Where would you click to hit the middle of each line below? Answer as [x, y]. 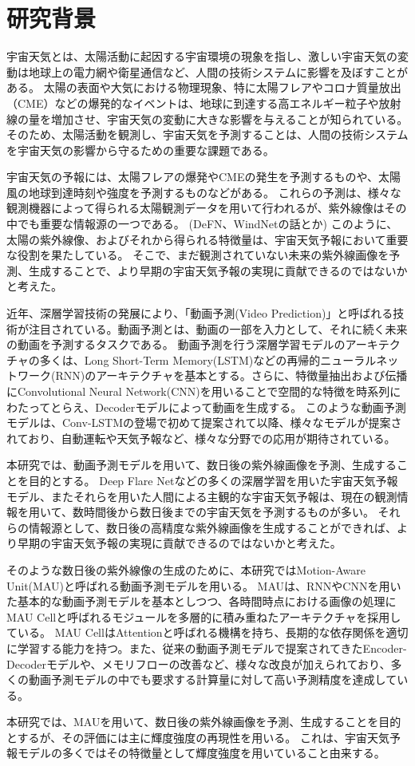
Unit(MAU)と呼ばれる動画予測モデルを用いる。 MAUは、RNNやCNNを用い [204, 585]
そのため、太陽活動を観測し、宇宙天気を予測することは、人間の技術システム [207, 134]
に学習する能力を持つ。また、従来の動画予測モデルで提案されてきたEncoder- [207, 648]
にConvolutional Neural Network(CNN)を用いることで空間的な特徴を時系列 [198, 391]
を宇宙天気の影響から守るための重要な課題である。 [140, 150]
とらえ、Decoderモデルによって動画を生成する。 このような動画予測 [228, 407]
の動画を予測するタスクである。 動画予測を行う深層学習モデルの [176, 344]
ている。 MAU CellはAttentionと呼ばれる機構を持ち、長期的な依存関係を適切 [207, 632]
